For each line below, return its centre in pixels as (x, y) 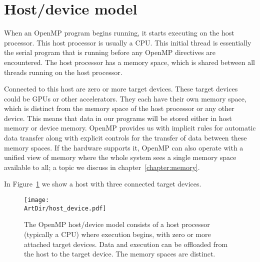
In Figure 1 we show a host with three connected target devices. (103, 184)
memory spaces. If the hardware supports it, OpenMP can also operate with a (124, 147)
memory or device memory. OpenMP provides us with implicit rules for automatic (130, 128)
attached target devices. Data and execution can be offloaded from (126, 244)
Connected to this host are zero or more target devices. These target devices (121, 89)
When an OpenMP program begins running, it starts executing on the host (119, 33)
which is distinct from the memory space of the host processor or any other (119, 108)
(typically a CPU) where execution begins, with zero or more (117, 234)
